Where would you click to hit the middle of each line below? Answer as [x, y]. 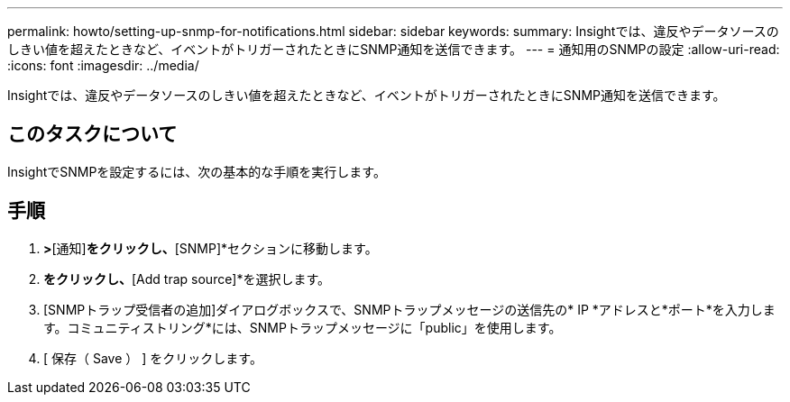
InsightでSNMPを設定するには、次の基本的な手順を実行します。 [197, 171]
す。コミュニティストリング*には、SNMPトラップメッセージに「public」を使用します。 [303, 327]
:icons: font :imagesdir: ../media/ [103, 65]
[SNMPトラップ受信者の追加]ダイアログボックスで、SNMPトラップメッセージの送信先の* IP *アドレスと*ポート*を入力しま [409, 309]
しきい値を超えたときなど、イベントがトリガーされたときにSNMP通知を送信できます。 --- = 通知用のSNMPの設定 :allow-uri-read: [394, 49]
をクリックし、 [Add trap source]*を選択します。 [187, 279]
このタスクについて [92, 134]
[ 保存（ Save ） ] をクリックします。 [153, 358]
